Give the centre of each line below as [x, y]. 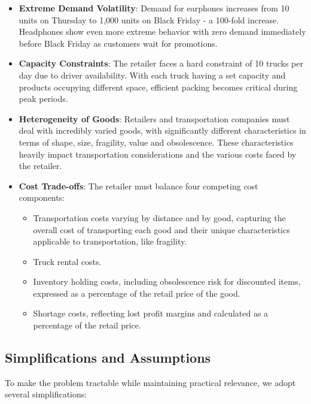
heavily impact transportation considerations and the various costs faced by [158, 154]
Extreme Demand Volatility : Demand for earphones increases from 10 [154, 8]
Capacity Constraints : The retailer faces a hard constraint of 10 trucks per [161, 63]
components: [42, 198]
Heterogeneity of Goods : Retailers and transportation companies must [154, 118]
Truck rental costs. [67, 261]
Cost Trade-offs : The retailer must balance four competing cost [138, 186]
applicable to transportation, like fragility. [110, 241]
